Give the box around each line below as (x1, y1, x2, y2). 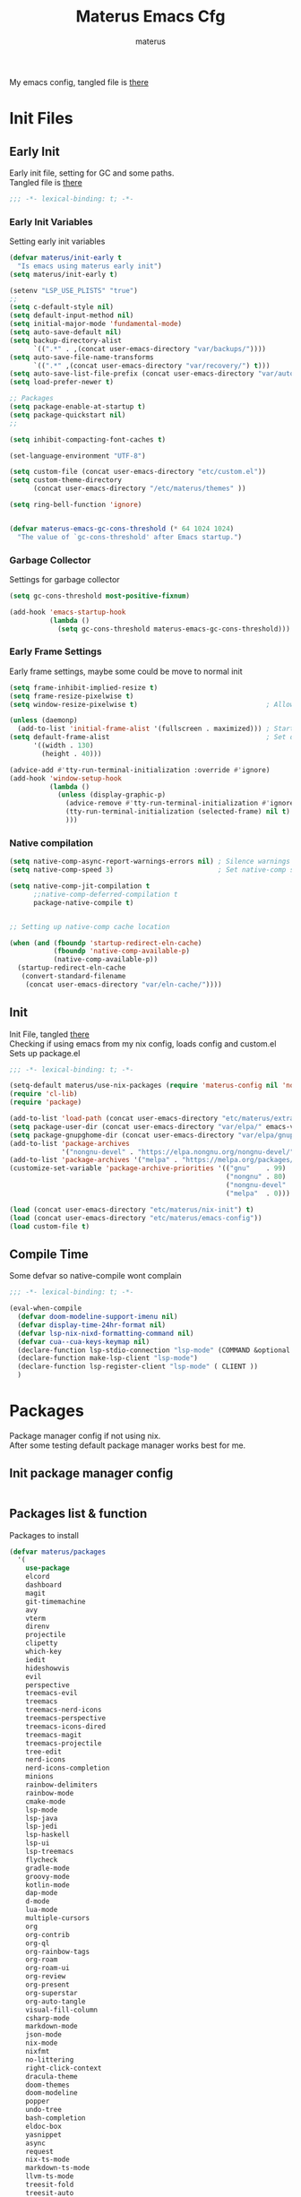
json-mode (25, 2030, 63, 2039)
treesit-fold (25, 2180, 74, 2190)
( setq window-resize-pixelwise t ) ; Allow (9, 700, 295, 709)
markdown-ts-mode (25, 2164, 90, 2173)
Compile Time (9, 1246, 90, 1262)
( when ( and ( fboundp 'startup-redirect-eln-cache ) (9, 938, 202, 947)
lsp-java (25, 1814, 58, 1822)
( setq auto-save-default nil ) (9, 328, 123, 337)
